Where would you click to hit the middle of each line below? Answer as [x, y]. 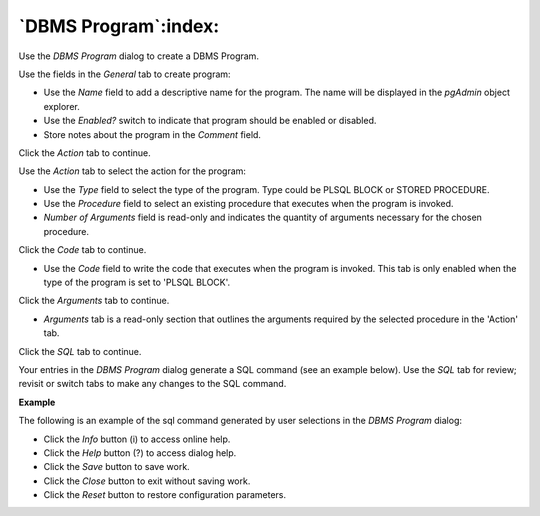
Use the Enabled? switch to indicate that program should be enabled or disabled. [210, 121]
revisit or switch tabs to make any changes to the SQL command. [152, 384]
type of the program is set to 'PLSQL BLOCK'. [137, 282]
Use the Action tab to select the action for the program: [132, 171]
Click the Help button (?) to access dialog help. [140, 452]
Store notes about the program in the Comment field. [152, 134]
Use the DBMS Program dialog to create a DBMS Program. [139, 56]
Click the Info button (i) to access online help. [137, 439]
